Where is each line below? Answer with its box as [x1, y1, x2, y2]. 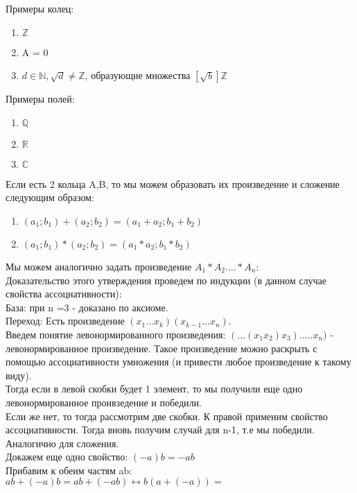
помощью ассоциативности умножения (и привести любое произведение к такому [6, 354, 351, 369]
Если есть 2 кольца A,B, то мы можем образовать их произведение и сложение [6, 176, 340, 191]
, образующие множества [85, 68, 191, 83]
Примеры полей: [6, 92, 75, 106]
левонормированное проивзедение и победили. [6, 395, 202, 409]
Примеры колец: [6, 1, 74, 15]
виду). [6, 367, 32, 382]
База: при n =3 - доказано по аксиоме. [6, 300, 168, 314]
